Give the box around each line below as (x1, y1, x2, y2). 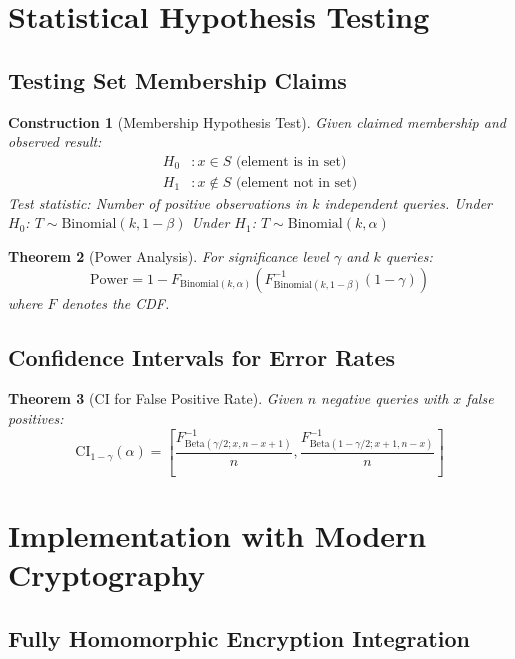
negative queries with (321, 388, 449, 409)
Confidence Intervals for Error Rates (8, 341, 395, 372)
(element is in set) (235, 154, 347, 169)
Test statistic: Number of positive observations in (8, 192, 308, 213)
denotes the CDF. (61, 292, 170, 313)
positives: (8, 408, 64, 428)
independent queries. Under (324, 192, 492, 213)
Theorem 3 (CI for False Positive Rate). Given (8, 388, 303, 409)
